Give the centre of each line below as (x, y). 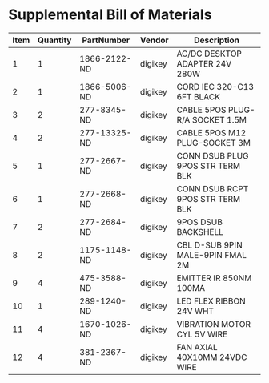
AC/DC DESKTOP (209, 54)
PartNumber (106, 40)
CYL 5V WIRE (202, 334)
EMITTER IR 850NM (214, 278)
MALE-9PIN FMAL (211, 255)
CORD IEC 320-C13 (215, 87)
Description (217, 40)
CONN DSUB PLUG (213, 155)
